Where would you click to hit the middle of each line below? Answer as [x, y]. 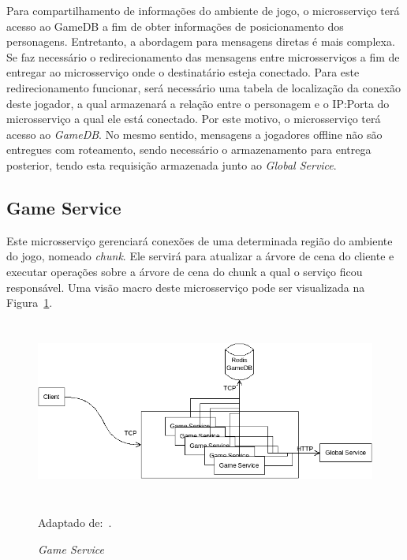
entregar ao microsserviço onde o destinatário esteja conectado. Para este [183, 72]
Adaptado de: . [75, 523]
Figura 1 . [30, 302]
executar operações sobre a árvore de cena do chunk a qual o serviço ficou [185, 271]
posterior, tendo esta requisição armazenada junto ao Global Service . [172, 164]
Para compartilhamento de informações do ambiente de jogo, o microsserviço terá [203, 10]
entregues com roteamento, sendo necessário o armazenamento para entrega [189, 149]
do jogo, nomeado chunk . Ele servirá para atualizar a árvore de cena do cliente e [200, 256]
